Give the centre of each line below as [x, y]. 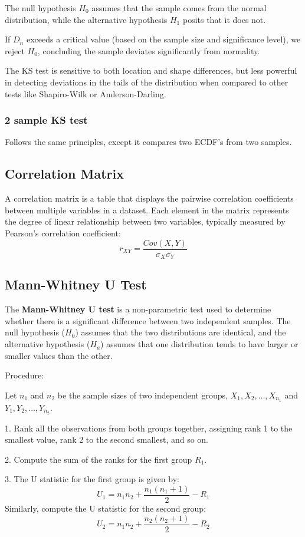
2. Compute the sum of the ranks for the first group [99, 459]
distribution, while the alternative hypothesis [86, 19]
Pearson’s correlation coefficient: [63, 233]
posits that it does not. [224, 19]
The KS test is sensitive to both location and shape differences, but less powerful [151, 70]
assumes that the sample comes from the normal [179, 8]
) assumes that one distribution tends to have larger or [199, 344]
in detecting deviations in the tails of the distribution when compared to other [147, 82]
